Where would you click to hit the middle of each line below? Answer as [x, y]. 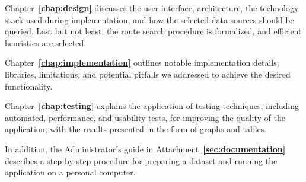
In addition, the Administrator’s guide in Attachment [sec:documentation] [145, 149]
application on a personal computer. [70, 172]
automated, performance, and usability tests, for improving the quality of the [145, 117]
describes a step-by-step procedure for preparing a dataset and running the [141, 160]
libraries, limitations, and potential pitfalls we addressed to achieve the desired [148, 74]
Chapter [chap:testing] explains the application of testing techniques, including [152, 106]
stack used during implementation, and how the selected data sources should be [149, 19]
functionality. [29, 86]
